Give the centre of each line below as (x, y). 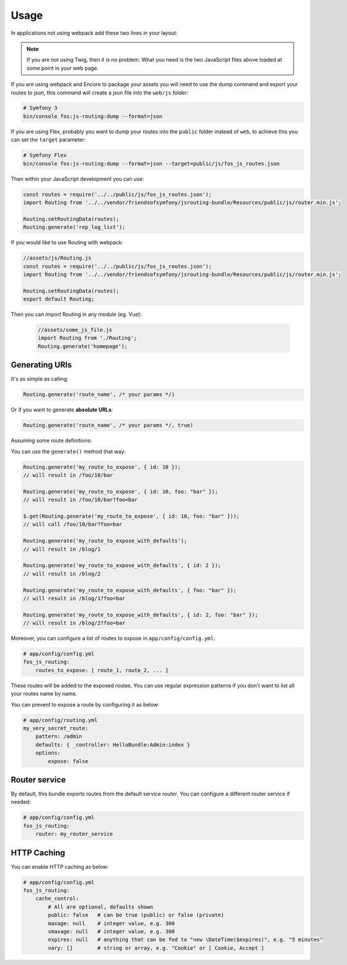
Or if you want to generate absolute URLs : (62, 410)
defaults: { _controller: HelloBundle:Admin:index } (113, 745)
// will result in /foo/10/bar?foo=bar (80, 500)
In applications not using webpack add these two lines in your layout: (94, 33)
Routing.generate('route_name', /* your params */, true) (108, 425)
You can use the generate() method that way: (68, 451)
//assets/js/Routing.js (57, 258)
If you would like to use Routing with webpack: (67, 242)
